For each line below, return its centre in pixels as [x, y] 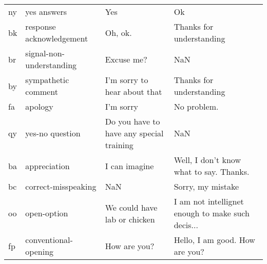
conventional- [49, 240]
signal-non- [45, 53]
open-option [47, 213]
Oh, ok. [118, 32]
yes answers [46, 12]
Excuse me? [126, 59]
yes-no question [53, 133]
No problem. [196, 106]
